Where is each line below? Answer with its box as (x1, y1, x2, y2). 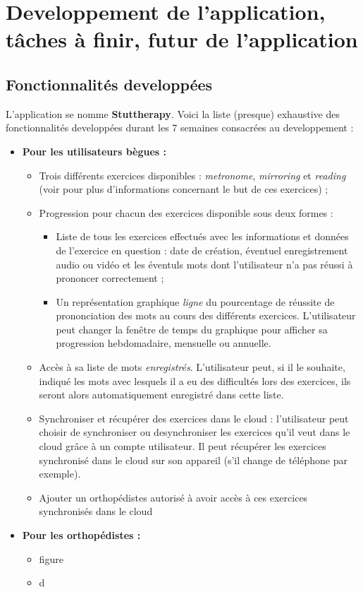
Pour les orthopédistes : (22, 528, 141, 543)
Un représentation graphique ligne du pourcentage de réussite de (56, 294, 335, 309)
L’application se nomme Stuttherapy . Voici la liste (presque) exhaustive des (6, 106, 340, 121)
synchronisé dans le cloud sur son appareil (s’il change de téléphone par (39, 452, 347, 467)
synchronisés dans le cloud (39, 504, 153, 519)
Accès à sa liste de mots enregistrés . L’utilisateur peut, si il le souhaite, (39, 360, 345, 374)
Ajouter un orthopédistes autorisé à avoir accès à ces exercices (39, 490, 308, 504)
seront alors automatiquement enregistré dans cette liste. (39, 387, 284, 402)
